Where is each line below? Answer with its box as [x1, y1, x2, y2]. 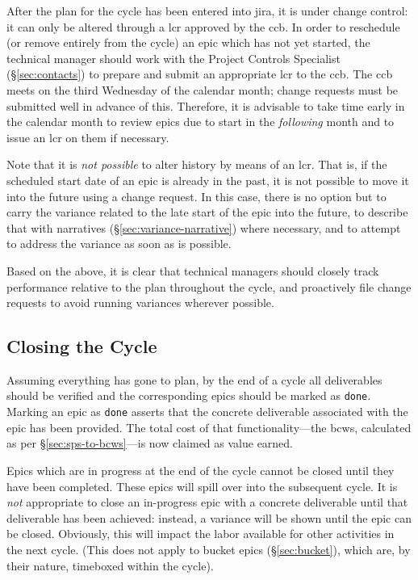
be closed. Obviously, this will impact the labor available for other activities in [6, 525, 395, 542]
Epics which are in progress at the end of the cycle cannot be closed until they [6, 461, 395, 478]
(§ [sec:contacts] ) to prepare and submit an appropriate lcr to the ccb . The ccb [6, 65, 393, 82]
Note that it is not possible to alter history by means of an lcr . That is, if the [6, 156, 387, 173]
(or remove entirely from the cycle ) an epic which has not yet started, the [6, 34, 370, 51]
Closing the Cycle [6, 334, 157, 359]
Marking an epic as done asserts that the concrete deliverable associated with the [6, 403, 408, 420]
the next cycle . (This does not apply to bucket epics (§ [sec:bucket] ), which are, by [6, 540, 411, 557]
